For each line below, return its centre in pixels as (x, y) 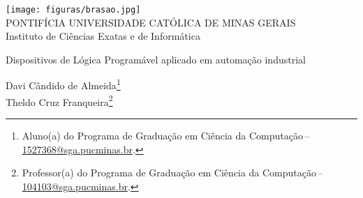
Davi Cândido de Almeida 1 (63, 84)
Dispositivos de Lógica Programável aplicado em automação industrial (156, 59)
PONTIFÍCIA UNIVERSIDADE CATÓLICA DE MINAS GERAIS (151, 22)
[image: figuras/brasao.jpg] (73, 10)
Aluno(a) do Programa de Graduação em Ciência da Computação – (166, 135)
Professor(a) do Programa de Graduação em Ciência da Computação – (172, 173)
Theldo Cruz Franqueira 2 (59, 100)
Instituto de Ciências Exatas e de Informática (103, 36)
